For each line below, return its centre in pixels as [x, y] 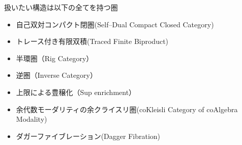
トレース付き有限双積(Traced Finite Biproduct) [92, 41]
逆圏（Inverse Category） [56, 75]
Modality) [32, 119]
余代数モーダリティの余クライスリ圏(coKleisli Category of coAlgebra [127, 109]
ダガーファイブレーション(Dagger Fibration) [88, 136]
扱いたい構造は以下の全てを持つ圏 [61, 7]
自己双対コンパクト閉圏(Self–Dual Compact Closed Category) [115, 24]
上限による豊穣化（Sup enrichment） [76, 92]
